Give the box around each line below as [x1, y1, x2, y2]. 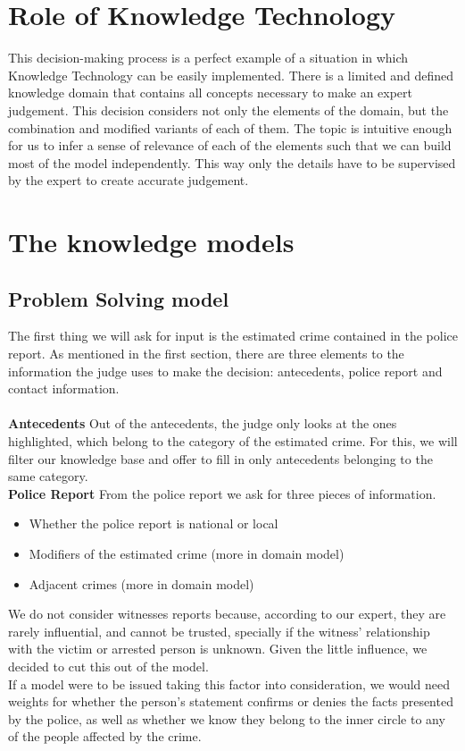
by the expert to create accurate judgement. [8, 171, 249, 190]
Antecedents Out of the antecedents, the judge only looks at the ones [8, 414, 397, 433]
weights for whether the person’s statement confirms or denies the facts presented [8, 692, 453, 711]
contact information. [8, 379, 120, 398]
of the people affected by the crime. [8, 727, 202, 746]
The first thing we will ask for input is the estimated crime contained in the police [8, 326, 459, 345]
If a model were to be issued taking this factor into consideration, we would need [8, 674, 451, 693]
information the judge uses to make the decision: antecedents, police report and [8, 361, 443, 380]
